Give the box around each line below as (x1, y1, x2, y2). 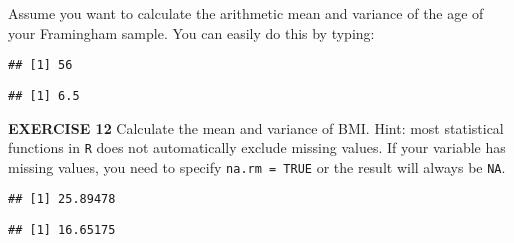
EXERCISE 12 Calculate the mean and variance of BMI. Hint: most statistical (8, 117, 504, 138)
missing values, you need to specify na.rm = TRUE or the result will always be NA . (8, 156, 506, 177)
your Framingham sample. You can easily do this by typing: (8, 22, 375, 43)
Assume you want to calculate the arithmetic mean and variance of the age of (8, 3, 484, 23)
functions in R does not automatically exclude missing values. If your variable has (8, 137, 506, 158)
